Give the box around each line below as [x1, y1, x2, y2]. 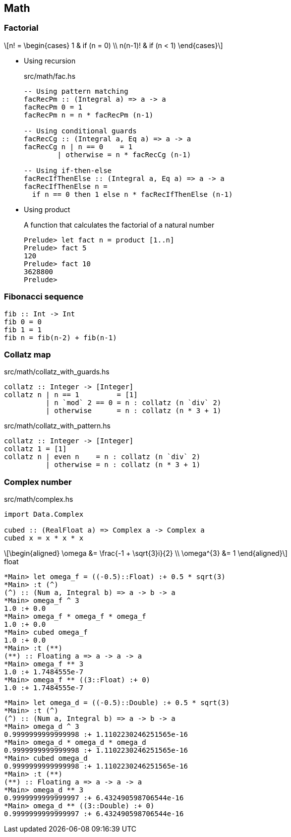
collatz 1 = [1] [4, 445, 67, 453]
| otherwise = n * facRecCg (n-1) [57, 150, 191, 159]
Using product [24, 205, 70, 214]
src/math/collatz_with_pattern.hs [4, 421, 111, 430]
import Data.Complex [4, 510, 84, 519]
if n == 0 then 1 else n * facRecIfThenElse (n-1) [32, 190, 233, 198]
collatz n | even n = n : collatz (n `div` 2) [4, 453, 201, 461]
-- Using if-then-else [24, 166, 112, 175]
